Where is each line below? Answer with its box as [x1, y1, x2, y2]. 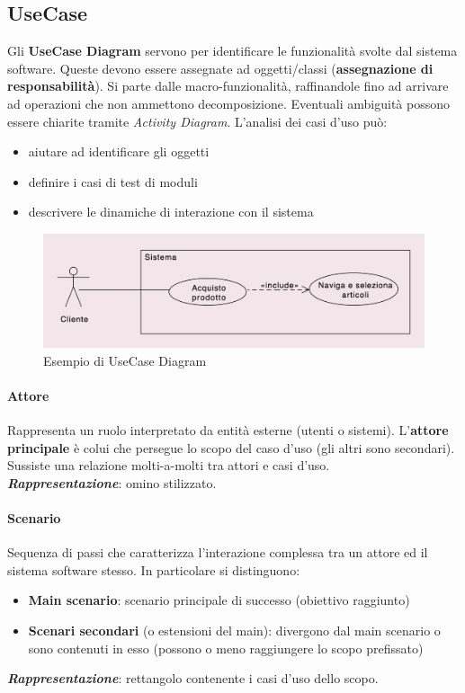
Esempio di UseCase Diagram [43, 351, 207, 369]
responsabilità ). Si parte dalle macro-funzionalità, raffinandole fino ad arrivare [7, 76, 449, 95]
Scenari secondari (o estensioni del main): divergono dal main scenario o [28, 621, 441, 639]
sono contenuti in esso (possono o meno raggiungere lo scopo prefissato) [28, 638, 424, 657]
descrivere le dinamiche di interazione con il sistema [28, 202, 314, 221]
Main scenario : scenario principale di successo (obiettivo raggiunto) [28, 591, 410, 609]
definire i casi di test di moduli [28, 172, 198, 191]
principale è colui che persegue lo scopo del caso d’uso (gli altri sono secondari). [7, 438, 455, 457]
